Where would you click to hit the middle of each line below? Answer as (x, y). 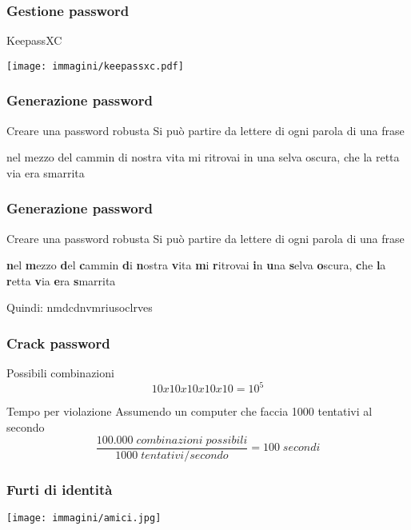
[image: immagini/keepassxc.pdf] (95, 66)
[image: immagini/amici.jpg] (84, 518)
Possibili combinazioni (60, 373)
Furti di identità (60, 489)
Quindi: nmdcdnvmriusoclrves (80, 307)
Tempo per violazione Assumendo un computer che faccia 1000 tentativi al (190, 411)
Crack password (58, 343)
